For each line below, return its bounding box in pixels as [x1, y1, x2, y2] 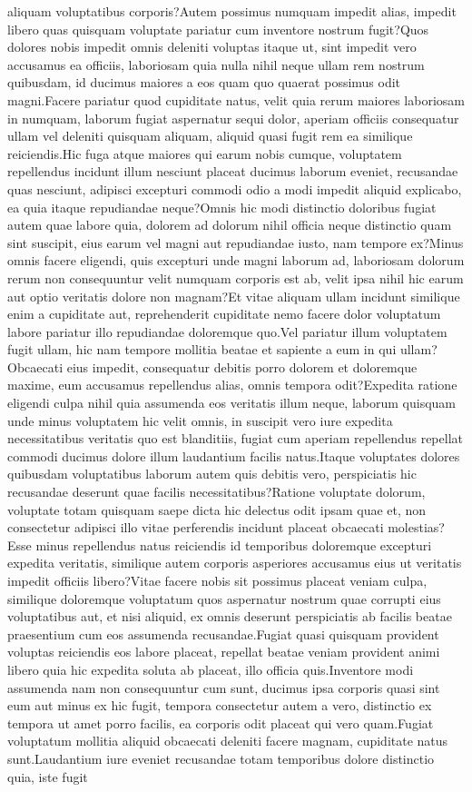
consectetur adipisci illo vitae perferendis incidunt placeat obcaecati [7, 518, 384, 537]
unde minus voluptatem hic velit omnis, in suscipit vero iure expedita [7, 411, 393, 430]
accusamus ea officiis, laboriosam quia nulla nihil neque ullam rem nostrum [7, 54, 425, 74]
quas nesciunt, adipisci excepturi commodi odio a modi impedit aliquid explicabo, [7, 179, 462, 198]
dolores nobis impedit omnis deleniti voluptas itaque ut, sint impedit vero [7, 37, 417, 56]
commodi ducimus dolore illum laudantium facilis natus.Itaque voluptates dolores [7, 446, 460, 465]
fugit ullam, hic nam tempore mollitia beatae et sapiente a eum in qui [7, 340, 397, 359]
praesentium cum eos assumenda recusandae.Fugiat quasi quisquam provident [7, 624, 439, 643]
